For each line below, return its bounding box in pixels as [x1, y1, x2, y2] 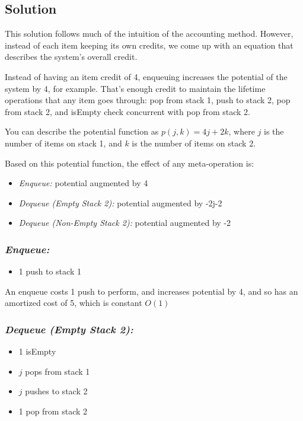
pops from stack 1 [25, 365, 90, 377]
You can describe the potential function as [5, 125, 159, 138]
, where [228, 125, 255, 138]
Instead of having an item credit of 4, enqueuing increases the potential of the [5, 70, 288, 82]
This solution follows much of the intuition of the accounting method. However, [5, 27, 294, 40]
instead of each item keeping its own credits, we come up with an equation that [5, 39, 294, 51]
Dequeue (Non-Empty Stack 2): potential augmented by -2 [18, 216, 231, 229]
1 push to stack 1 [18, 265, 81, 278]
